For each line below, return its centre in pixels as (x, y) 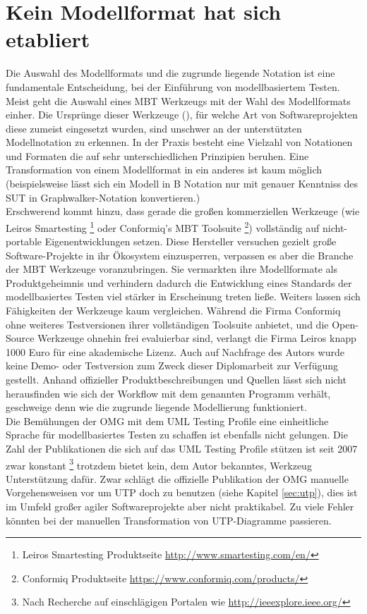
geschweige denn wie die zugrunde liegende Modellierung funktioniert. (156, 407)
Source (20, 338)
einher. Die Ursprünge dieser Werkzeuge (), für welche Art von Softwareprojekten (182, 115)
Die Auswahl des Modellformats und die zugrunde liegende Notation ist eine (170, 73)
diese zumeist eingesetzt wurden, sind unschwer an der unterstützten (154, 128)
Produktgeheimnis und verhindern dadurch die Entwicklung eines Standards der (179, 282)
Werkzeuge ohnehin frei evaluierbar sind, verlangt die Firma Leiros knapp (197, 338)
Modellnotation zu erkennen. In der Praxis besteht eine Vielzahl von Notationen (179, 142)
